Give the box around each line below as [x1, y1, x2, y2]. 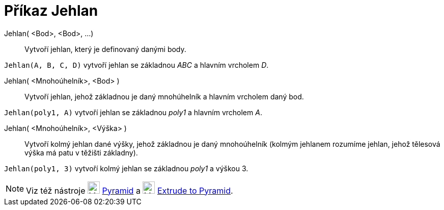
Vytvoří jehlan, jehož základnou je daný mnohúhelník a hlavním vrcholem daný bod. [24, 92, 304, 101]
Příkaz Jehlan [4, 2, 98, 19]
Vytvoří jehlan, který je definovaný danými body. [24, 44, 186, 54]
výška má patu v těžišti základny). [24, 148, 138, 157]
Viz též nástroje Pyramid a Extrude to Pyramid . [26, 185, 233, 196]
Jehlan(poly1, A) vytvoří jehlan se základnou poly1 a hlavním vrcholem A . [4, 108, 262, 117]
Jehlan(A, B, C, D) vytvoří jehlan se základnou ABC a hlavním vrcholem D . [4, 60, 269, 69]
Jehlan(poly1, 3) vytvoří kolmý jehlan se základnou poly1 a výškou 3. [4, 164, 248, 173]
